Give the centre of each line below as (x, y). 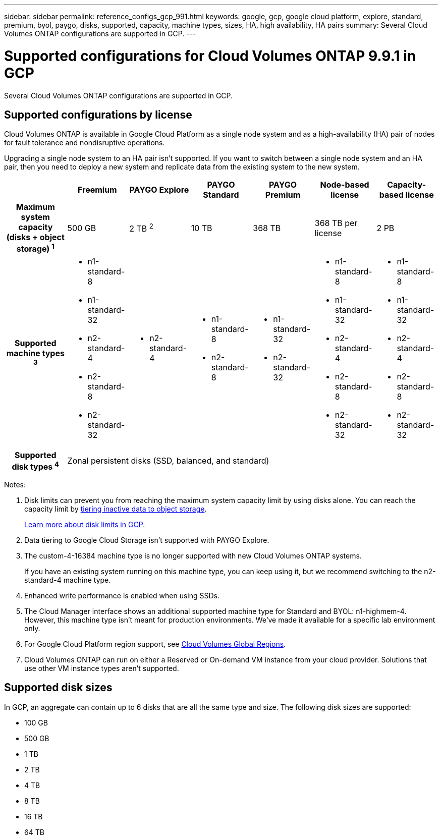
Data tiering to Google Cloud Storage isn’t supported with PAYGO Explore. (147, 540)
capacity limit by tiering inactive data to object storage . (116, 509)
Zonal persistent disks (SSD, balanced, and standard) (168, 461)
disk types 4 (36, 466)
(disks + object (35, 237)
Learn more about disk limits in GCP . (85, 524)
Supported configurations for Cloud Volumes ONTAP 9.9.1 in (210, 56)
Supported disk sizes (58, 688)
